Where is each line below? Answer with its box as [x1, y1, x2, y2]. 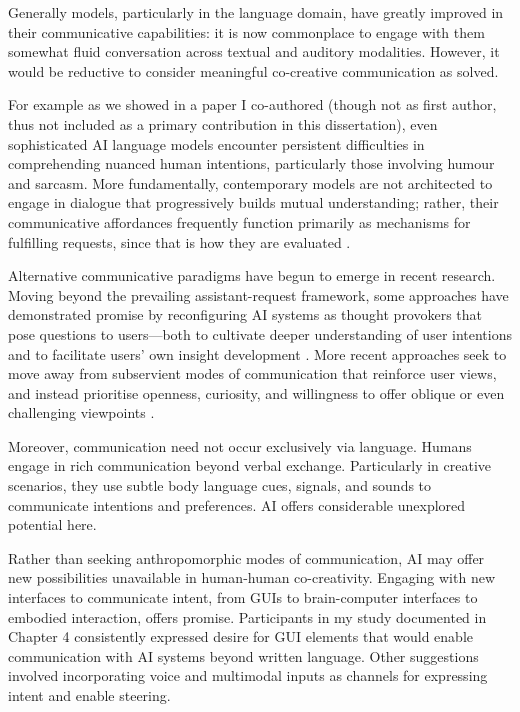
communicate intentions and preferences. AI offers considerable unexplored [8, 494, 466, 515]
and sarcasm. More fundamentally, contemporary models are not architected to [8, 172, 493, 193]
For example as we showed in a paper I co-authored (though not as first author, [8, 94, 497, 115]
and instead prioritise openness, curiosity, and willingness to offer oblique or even [8, 382, 505, 403]
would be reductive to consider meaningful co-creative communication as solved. [8, 60, 499, 81]
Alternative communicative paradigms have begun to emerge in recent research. [8, 265, 496, 286]
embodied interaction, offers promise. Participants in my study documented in [8, 606, 487, 627]
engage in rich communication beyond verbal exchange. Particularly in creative [8, 455, 492, 476]
